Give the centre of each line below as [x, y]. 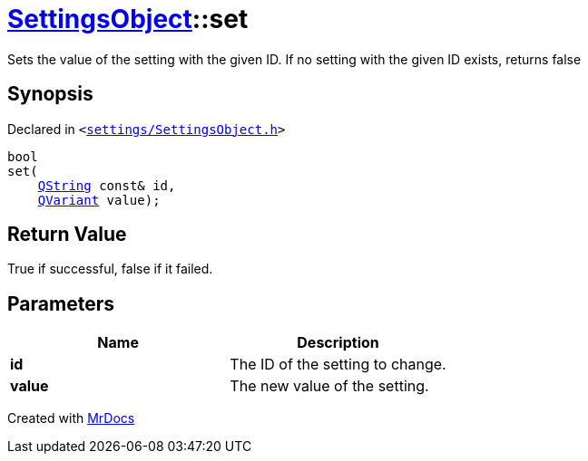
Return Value [67, 235]
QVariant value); [99, 200]
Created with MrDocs [71, 418]
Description [338, 343]
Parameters [61, 303]
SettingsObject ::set [128, 19]
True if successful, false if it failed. [110, 269]
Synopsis [50, 94]
